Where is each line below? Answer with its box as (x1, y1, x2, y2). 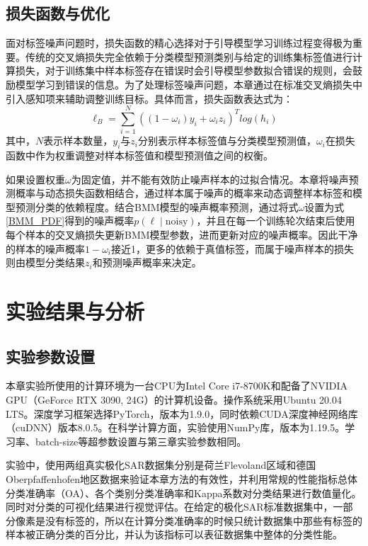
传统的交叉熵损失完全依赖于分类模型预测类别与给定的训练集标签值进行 (25, 49, 352, 64)
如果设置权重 (6, 171, 65, 186)
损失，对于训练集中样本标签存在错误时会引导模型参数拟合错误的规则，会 (15, 63, 352, 78)
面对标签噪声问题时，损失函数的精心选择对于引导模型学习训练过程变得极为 (6, 35, 352, 50)
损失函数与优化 (6, 2, 110, 24)
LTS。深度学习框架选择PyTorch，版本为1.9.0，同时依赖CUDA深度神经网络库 (6, 406, 358, 421)
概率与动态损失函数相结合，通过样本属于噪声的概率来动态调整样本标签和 (15, 186, 352, 200)
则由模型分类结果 (6, 255, 85, 270)
